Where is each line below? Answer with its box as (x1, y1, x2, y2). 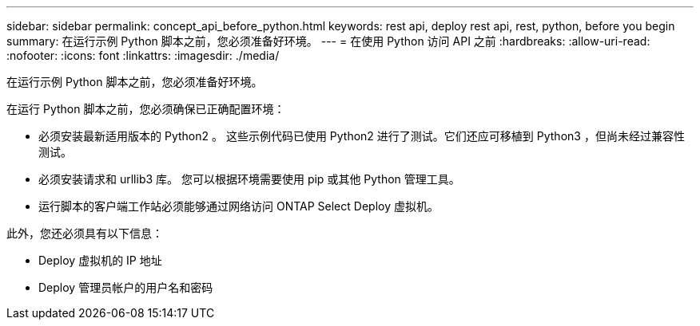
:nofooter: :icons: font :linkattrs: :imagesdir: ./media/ (6, 49, 280, 62)
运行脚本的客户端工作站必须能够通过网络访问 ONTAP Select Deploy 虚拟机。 (38, 199, 439, 213)
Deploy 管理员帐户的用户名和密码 (38, 281, 213, 294)
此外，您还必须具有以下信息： (6, 226, 163, 240)
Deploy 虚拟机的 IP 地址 (38, 253, 162, 267)
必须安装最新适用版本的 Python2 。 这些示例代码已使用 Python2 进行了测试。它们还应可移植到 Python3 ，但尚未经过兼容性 (38, 129, 685, 143)
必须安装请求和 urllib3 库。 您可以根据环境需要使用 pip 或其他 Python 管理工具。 (38, 172, 460, 186)
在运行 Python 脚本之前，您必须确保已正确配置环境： (6, 102, 285, 116)
